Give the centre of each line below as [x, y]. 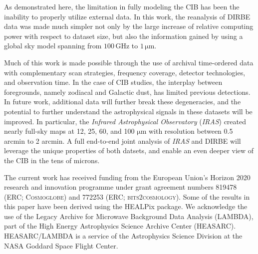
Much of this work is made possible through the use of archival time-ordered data [129, 62]
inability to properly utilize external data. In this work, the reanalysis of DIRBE [127, 16]
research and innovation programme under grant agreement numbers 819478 [121, 187]
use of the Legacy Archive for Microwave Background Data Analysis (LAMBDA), [129, 216]
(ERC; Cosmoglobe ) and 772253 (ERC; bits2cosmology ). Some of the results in [127, 196]
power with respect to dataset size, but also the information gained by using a [124, 36]
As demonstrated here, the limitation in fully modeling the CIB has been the [122, 6]
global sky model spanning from [53, 46]
